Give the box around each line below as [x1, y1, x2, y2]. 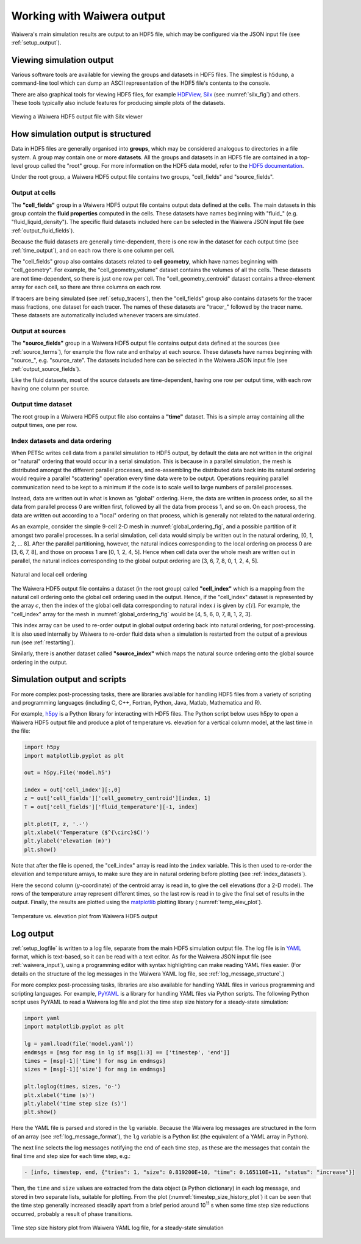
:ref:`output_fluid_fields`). [11, 226, 74, 234]
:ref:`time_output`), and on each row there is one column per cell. [11, 246, 175, 254]
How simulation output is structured [11, 129, 152, 140]
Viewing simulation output [11, 55, 114, 65]
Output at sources [11, 327, 66, 336]
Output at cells [11, 189, 56, 197]
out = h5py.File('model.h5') [24, 769, 112, 776]
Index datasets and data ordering [11, 436, 112, 445]
